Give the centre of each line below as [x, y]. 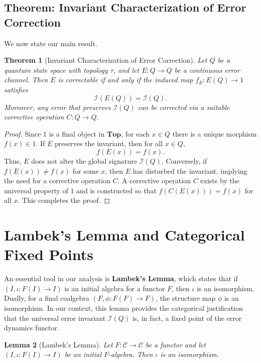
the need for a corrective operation [57, 180]
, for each [135, 133]
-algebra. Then [131, 354]
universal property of [36, 190]
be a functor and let [175, 344]
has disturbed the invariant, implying [190, 170]
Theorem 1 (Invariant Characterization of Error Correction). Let [106, 60]
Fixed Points [49, 254]
